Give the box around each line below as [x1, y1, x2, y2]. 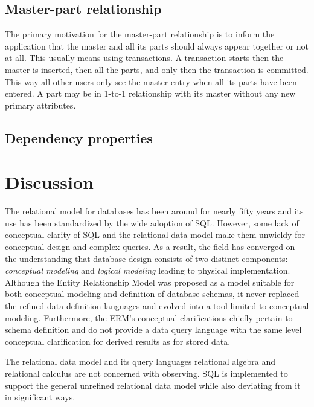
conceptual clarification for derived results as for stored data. [5, 335, 231, 347]
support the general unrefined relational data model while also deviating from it [5, 379, 301, 391]
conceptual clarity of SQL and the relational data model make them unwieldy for [5, 228, 305, 241]
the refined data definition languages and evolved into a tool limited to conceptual [5, 300, 309, 312]
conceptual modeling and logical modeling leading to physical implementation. [5, 264, 290, 277]
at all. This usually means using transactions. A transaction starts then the [5, 51, 284, 64]
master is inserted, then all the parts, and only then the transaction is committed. [5, 63, 309, 75]
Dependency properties [5, 128, 153, 147]
